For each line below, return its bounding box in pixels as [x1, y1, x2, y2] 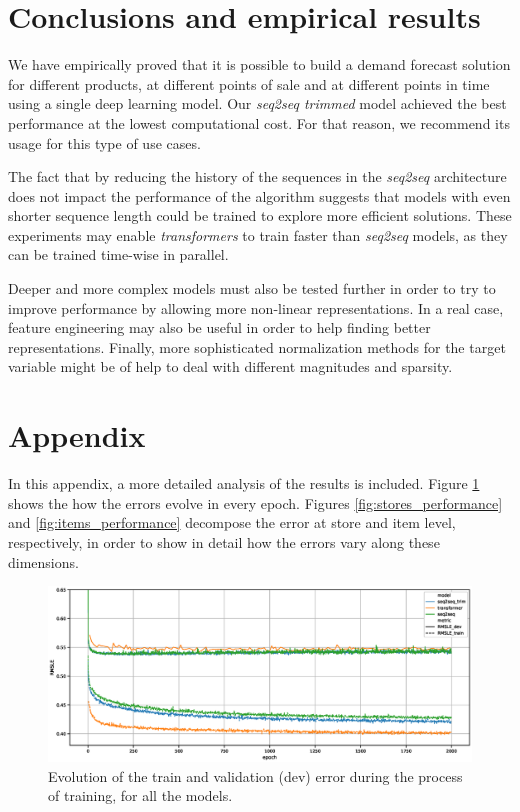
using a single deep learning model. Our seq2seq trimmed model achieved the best [8, 93, 507, 114]
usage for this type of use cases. [8, 132, 201, 153]
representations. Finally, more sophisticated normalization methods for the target [8, 336, 506, 357]
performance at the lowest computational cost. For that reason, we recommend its [8, 112, 510, 133]
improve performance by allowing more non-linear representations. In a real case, [8, 297, 504, 318]
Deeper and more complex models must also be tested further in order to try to [8, 278, 496, 299]
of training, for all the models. [48, 785, 233, 806]
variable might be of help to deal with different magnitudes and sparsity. [8, 356, 453, 377]
